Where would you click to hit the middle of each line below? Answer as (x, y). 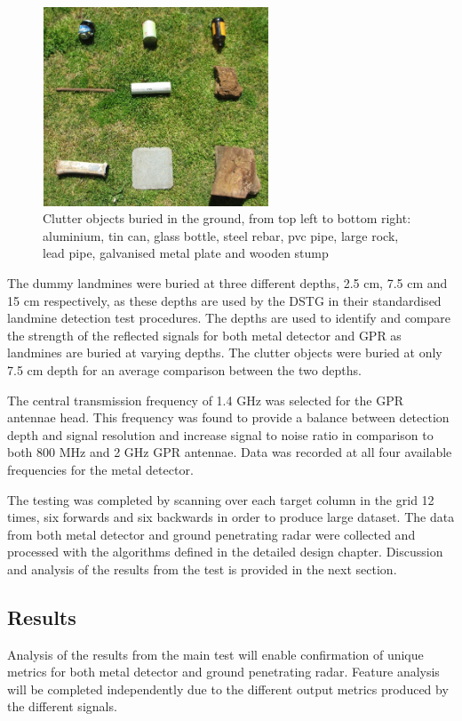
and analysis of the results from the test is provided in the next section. (202, 569)
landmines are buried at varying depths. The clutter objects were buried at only (225, 352)
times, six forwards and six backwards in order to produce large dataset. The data (231, 517)
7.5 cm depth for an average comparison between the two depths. (184, 369)
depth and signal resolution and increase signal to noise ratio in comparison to (220, 434)
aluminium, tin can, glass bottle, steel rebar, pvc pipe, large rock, (221, 235)
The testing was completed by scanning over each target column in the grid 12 (221, 499)
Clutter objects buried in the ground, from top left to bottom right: (227, 218)
